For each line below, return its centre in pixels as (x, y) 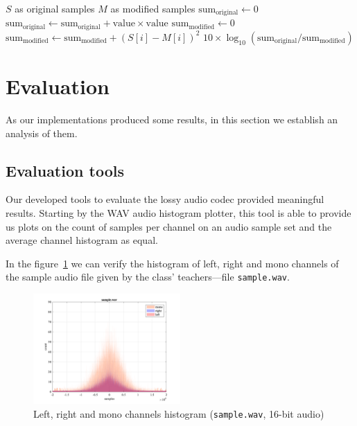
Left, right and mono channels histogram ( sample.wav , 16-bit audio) (179, 413)
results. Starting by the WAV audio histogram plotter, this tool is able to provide (178, 213)
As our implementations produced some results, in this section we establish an (172, 119)
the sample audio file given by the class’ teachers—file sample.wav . (148, 277)
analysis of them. (42, 133)
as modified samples (153, 8)
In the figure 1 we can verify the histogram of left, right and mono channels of (172, 263)
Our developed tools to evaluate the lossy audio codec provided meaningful (165, 199)
